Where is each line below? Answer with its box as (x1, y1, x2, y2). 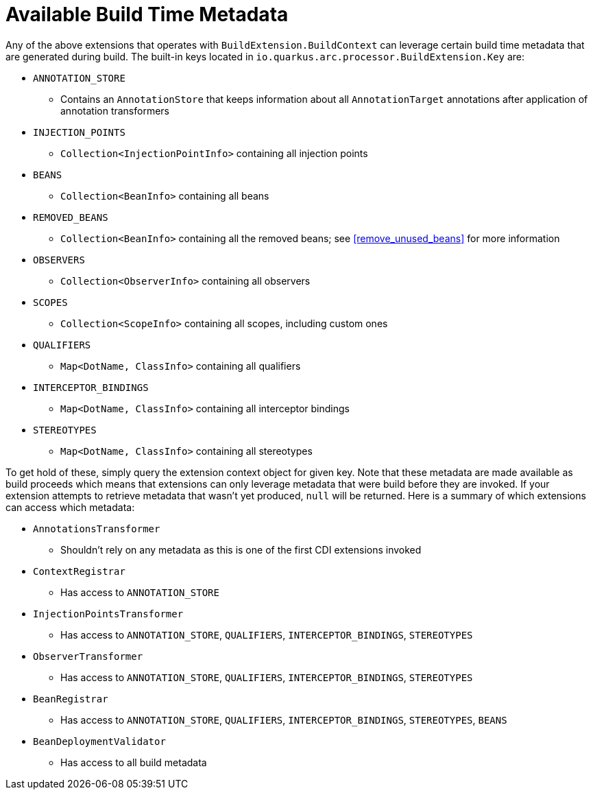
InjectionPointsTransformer (33, 608, 184, 619)
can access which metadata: (5, 501, 135, 513)
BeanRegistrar (33, 693, 108, 704)
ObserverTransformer (33, 650, 143, 662)
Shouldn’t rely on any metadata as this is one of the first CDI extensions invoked (60, 543, 422, 556)
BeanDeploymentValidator (33, 735, 166, 747)
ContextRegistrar (33, 565, 125, 577)
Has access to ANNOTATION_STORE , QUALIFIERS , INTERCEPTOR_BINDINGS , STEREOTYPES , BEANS (60, 713, 507, 726)
